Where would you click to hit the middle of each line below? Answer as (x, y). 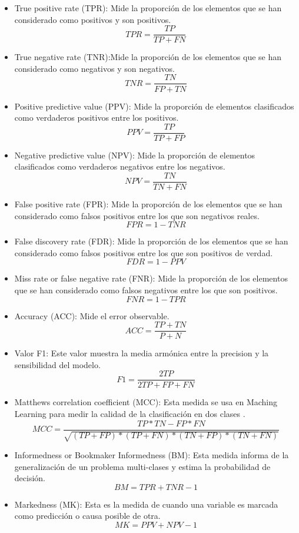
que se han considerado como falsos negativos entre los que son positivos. (146, 289)
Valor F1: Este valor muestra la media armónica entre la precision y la (142, 353)
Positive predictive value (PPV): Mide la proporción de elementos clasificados (154, 106)
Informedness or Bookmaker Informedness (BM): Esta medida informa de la (152, 455)
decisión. (30, 478)
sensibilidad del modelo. (57, 364)
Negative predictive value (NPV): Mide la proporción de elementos (135, 155)
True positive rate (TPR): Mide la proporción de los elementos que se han (148, 8)
